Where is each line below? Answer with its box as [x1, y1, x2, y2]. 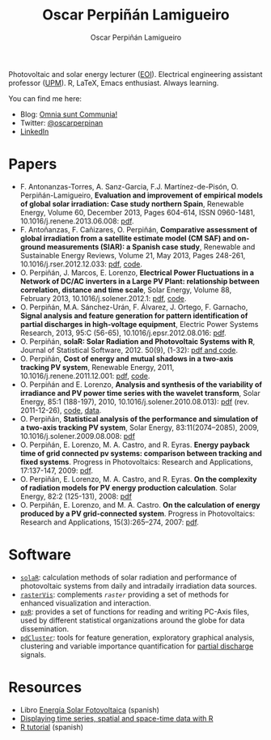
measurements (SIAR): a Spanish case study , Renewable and [47, 241, 256, 252]
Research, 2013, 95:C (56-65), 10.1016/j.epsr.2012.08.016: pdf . [19, 328, 227, 338]
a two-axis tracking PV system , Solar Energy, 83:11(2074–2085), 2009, [19, 423, 260, 432]
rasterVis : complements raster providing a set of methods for [19, 589, 229, 599]
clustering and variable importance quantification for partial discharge [19, 641, 254, 651]
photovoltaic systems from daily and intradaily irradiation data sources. [19, 581, 257, 590]
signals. [19, 649, 47, 659]
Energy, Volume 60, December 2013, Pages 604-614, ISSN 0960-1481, [19, 207, 256, 217]
